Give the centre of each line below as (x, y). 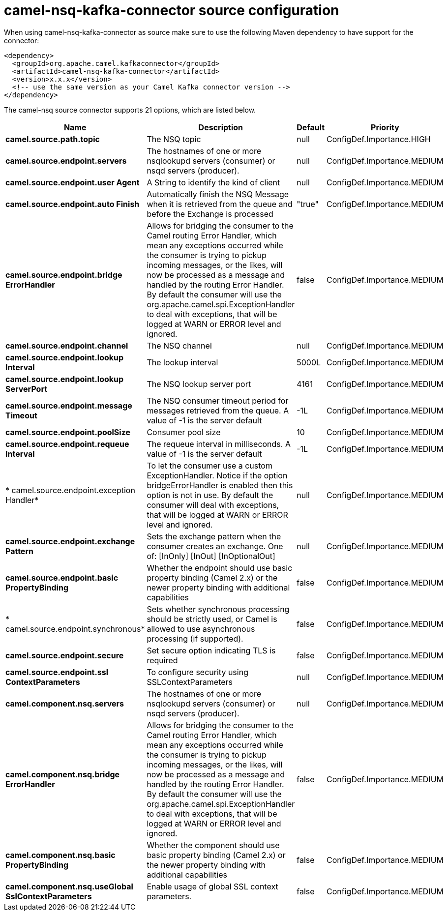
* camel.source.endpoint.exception (70, 490)
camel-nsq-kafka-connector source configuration (172, 10)
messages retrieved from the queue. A (218, 410)
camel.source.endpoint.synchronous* (75, 629)
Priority (385, 127)
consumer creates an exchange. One (215, 546)
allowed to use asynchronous (201, 629)
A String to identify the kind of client (213, 182)
